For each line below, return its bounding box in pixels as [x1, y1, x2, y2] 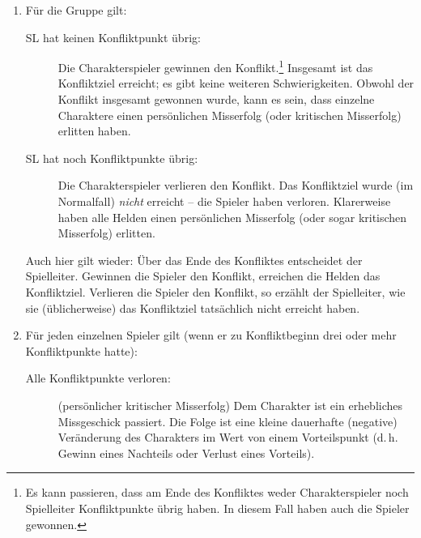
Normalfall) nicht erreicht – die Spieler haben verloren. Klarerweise [57, 193, 391, 209]
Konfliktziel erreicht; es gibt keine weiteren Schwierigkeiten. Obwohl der [57, 75, 415, 92]
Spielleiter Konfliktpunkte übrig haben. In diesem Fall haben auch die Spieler [25, 499, 410, 516]
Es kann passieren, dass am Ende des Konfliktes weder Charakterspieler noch [25, 484, 409, 501]
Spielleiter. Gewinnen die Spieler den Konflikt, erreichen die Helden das [25, 267, 381, 284]
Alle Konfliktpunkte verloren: [25, 369, 171, 386]
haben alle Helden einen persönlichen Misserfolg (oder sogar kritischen [57, 208, 407, 225]
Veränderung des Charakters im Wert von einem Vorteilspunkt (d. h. [57, 429, 398, 446]
